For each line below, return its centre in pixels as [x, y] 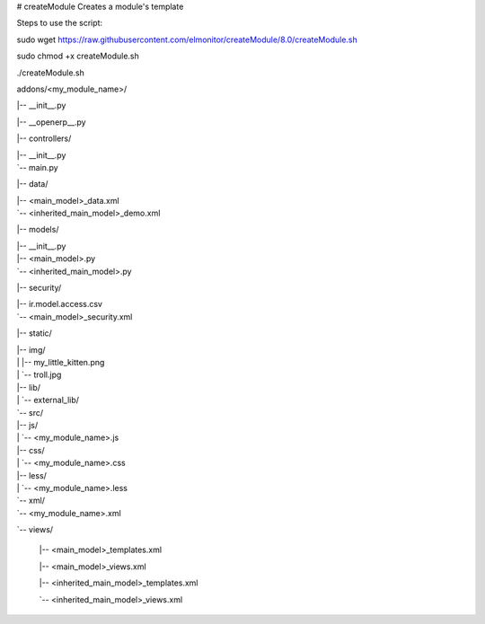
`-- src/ [30, 412]
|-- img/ [31, 349]
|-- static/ [35, 333]
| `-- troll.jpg [39, 375]
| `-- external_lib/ [48, 400]
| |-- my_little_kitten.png [61, 362]
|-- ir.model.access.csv [60, 304]
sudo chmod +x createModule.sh [78, 56]
